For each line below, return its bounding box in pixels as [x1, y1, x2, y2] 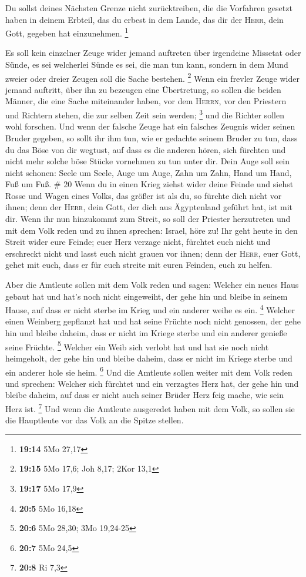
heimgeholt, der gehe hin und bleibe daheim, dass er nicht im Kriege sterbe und [5, 351, 292, 364]
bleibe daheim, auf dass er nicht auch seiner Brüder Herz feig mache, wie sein [5, 389, 284, 401]
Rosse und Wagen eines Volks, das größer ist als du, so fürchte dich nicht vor [5, 189, 282, 201]
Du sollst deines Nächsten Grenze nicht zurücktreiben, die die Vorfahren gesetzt [5, 2, 292, 14]
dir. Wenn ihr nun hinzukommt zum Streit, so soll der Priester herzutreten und [5, 213, 291, 225]
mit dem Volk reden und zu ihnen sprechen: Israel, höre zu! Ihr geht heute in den [5, 224, 298, 236]
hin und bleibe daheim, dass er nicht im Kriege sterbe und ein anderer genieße [5, 327, 287, 339]
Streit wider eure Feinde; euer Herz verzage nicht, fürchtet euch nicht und [5, 236, 271, 248]
